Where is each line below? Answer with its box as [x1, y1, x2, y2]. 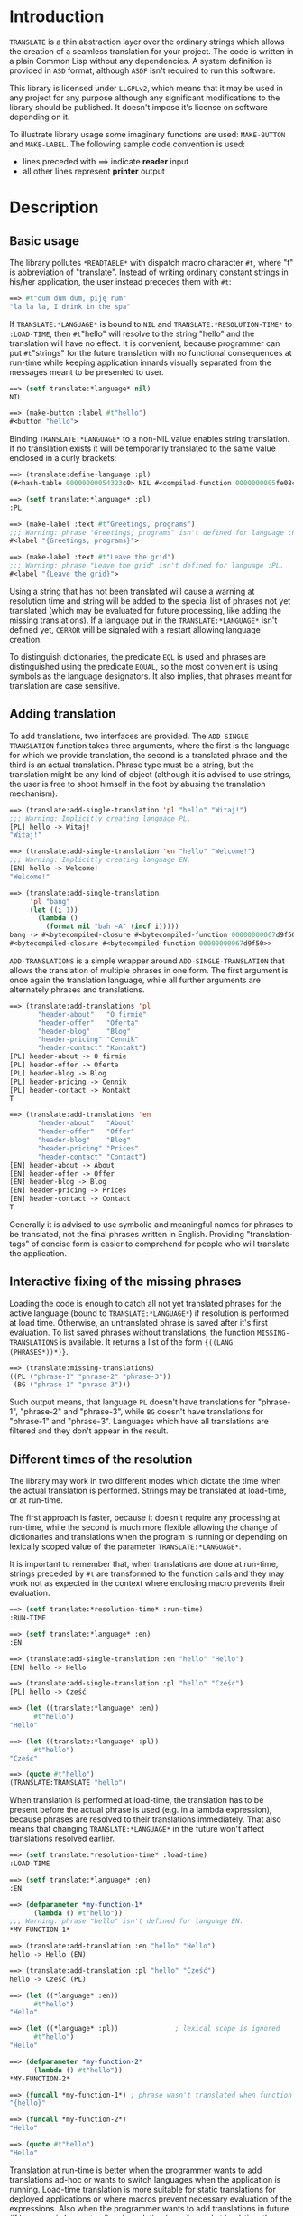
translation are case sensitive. [9, 680, 121, 690]
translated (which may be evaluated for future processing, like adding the [9, 605, 282, 615]
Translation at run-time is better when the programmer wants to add [9, 2164, 262, 2175]
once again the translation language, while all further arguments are [9, 974, 262, 985]
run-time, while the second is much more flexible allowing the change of [9, 1522, 278, 1533]
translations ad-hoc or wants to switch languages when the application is [9, 2174, 281, 2184]
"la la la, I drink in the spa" [9, 302, 131, 311]
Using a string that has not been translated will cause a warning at [9, 586, 255, 596]
